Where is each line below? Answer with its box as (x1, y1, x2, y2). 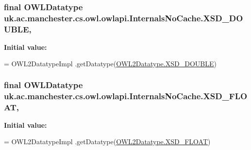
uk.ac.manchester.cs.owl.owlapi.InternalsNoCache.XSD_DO (4, 12, 243, 24)
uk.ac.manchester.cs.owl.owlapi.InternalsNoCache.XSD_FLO (4, 90, 248, 102)
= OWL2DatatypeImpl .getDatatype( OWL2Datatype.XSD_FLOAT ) (4, 136, 211, 146)
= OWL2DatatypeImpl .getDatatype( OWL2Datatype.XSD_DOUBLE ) (4, 58, 217, 68)
